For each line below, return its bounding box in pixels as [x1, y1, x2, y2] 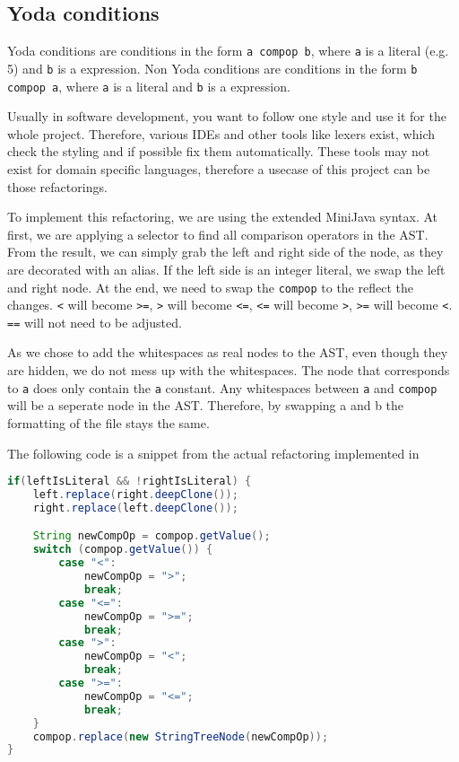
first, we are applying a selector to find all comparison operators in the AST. [7, 224, 429, 243]
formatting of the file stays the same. [7, 413, 210, 432]
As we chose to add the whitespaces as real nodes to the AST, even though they [7, 343, 448, 362]
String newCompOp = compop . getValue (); [32, 530, 271, 543]
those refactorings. [7, 177, 108, 196]
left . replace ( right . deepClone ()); [32, 487, 238, 501]
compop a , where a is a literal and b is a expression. [7, 76, 290, 95]
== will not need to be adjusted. [7, 312, 182, 331]
